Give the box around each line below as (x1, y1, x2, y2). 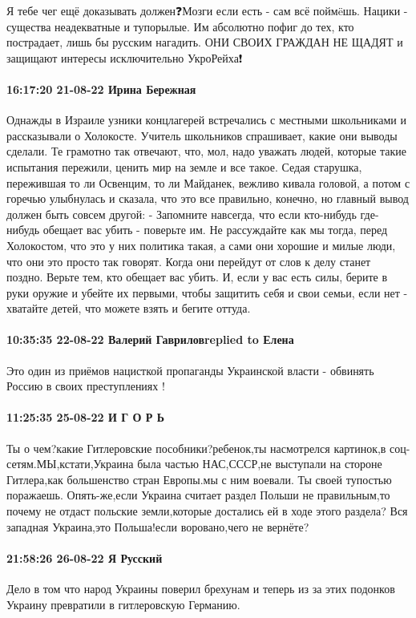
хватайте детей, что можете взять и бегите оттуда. (6, 300, 251, 317)
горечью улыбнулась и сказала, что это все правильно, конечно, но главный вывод (6, 190, 409, 207)
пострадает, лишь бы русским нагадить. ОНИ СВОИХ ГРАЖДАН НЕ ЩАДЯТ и (6, 34, 403, 50)
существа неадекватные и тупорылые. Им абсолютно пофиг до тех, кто (6, 18, 354, 34)
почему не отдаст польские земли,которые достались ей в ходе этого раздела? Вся (6, 503, 408, 519)
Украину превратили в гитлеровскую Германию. (6, 596, 240, 612)
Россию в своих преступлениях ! (6, 378, 165, 394)
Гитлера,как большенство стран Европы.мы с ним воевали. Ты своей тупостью (6, 471, 392, 487)
